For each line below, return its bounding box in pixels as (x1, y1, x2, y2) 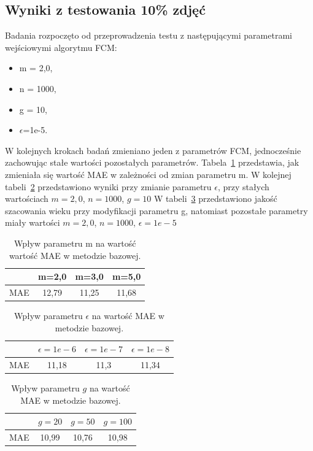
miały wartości (5, 216, 60, 229)
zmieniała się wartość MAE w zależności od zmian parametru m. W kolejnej (5, 168, 292, 180)
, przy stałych (218, 180, 269, 193)
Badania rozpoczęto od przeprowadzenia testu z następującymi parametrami (5, 29, 292, 42)
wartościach (5, 192, 48, 205)
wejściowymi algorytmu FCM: (5, 40, 117, 53)
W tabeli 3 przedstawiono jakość (153, 192, 277, 205)
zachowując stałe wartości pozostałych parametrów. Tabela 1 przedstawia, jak (5, 156, 299, 169)
